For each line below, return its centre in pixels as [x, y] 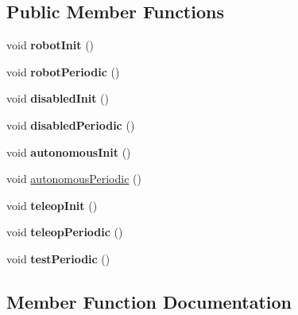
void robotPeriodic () [63, 71]
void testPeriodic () [58, 258]
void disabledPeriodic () [71, 124]
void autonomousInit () [69, 152]
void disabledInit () [58, 98]
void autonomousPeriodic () [74, 179]
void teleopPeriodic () [65, 232]
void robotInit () [50, 45]
